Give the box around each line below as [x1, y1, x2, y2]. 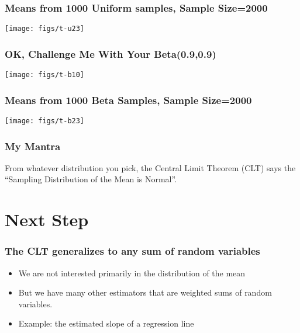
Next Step [5, 207, 89, 231]
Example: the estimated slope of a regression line [18, 317, 194, 329]
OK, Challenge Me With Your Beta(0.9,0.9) [5, 46, 216, 61]
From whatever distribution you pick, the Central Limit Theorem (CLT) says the [5, 161, 296, 174]
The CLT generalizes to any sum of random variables [5, 244, 260, 258]
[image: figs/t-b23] [5, 116, 85, 125]
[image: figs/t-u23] [5, 25, 85, 33]
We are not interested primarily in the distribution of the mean [18, 266, 246, 279]
